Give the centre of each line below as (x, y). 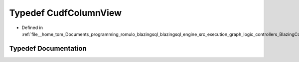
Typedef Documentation (48, 48)
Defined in (32, 28)
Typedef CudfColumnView (66, 13)
